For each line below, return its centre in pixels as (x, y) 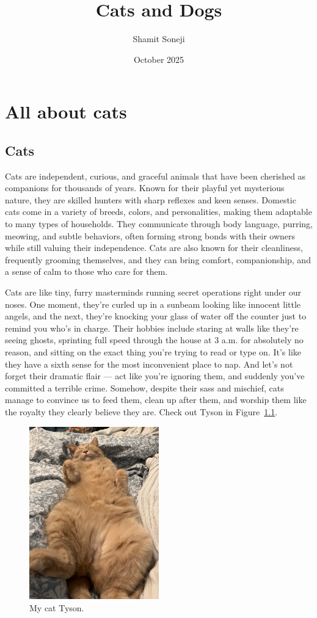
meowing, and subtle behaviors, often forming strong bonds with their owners (150, 235)
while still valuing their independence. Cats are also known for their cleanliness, (154, 248)
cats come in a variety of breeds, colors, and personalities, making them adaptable (158, 212)
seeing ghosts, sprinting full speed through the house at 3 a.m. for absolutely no (154, 340)
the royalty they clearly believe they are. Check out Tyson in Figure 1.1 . (141, 411)
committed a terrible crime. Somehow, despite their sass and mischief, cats (144, 387)
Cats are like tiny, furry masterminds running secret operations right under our (153, 292)
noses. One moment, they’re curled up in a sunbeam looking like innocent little (153, 304)
